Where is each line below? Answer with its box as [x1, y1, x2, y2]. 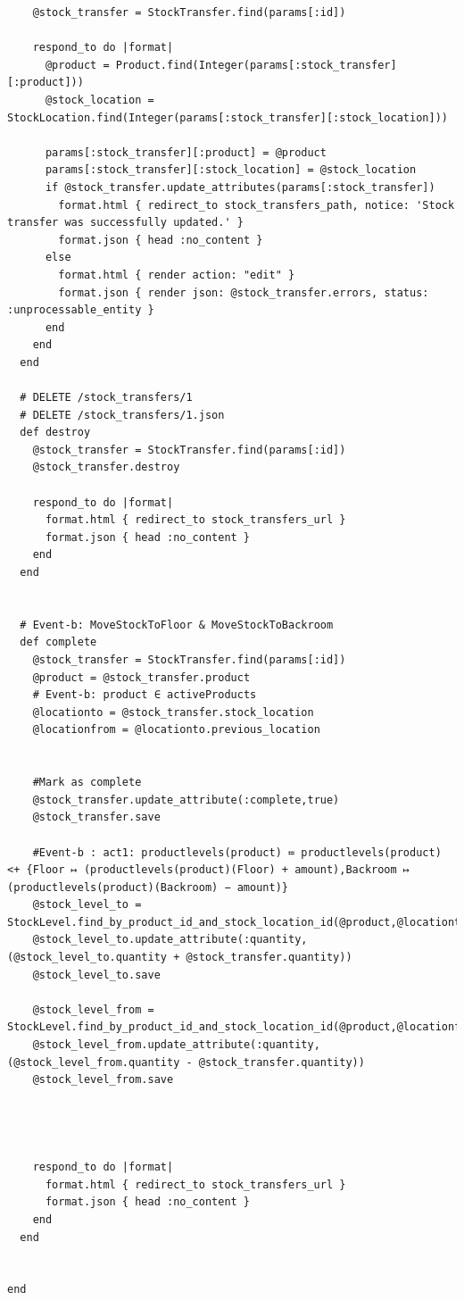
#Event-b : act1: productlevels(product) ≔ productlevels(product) [32, 846, 442, 859]
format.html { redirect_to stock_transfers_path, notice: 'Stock [58, 198, 455, 212]
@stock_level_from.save [32, 1073, 174, 1087]
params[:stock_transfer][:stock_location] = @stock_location [45, 163, 417, 177]
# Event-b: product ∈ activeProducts [32, 688, 257, 702]
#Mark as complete [32, 776, 142, 789]
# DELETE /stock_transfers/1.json [20, 408, 225, 421]
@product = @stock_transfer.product [32, 671, 251, 684]
